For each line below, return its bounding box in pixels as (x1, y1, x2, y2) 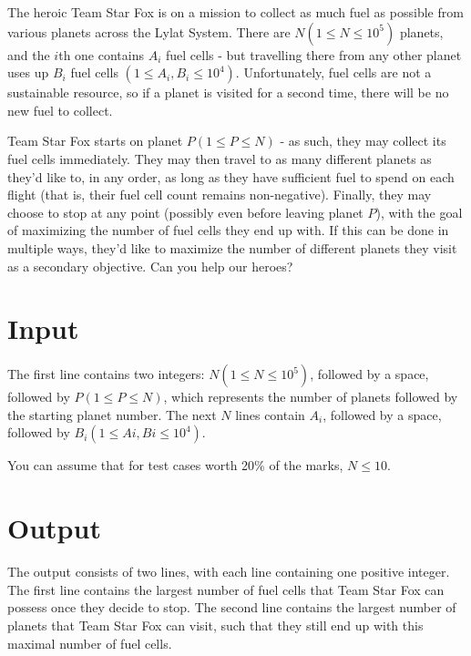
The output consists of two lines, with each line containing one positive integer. (7, 562, 450, 581)
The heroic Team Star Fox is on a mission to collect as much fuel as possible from (7, 3, 464, 21)
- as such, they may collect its (280, 131, 446, 150)
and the (7, 45, 50, 64)
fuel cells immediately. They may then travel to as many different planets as (7, 149, 432, 168)
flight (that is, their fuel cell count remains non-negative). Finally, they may (7, 185, 432, 204)
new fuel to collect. (7, 100, 113, 119)
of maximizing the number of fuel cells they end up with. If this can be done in (7, 220, 449, 240)
